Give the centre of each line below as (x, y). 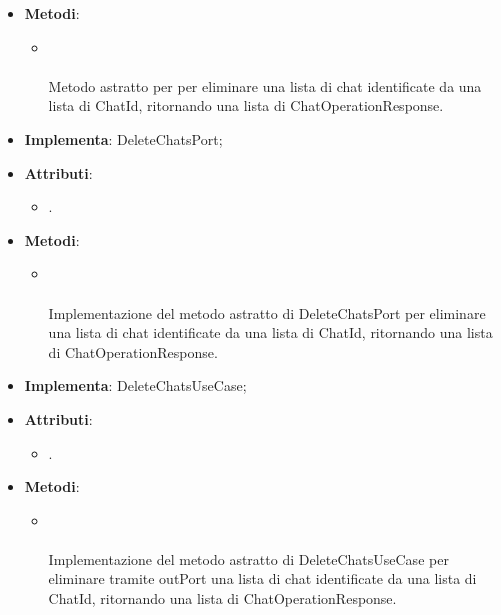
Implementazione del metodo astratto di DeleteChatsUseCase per (248, 558)
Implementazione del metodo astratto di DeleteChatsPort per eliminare (267, 312)
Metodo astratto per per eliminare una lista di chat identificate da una (265, 85)
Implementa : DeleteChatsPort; (123, 138)
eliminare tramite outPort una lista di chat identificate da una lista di (262, 578)
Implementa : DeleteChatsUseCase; (135, 385)
